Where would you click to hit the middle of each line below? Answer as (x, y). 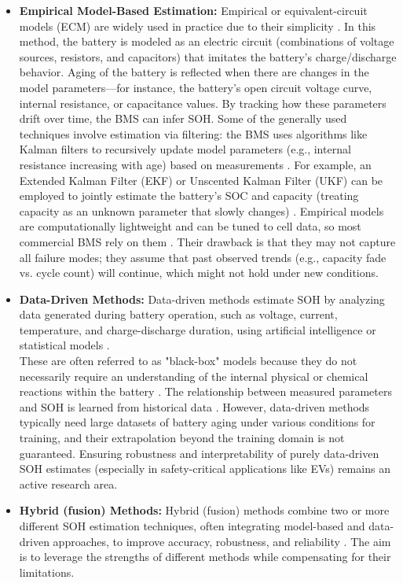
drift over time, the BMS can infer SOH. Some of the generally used (183, 118)
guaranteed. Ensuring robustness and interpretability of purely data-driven (199, 453)
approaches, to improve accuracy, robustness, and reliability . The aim (222, 541)
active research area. (68, 483)
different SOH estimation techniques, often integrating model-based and (192, 526)
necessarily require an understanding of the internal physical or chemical (194, 376)
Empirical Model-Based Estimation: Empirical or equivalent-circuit (193, 10)
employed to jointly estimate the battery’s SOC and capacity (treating (189, 196)
